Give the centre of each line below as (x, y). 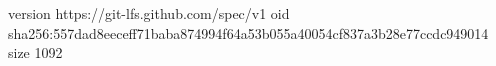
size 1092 (35, 52)
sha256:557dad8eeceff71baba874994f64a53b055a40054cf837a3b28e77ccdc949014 (248, 32)
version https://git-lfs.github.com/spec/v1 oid (149, 13)
